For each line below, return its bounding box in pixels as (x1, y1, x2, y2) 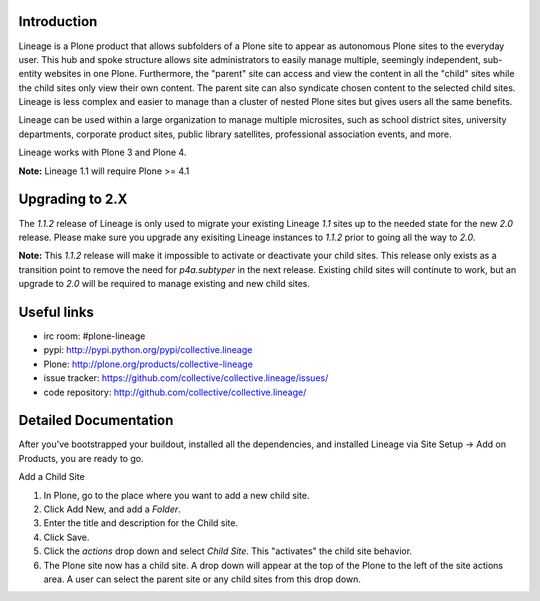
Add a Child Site (18, 471, 85, 483)
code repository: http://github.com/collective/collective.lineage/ (43, 386, 307, 398)
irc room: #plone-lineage (43, 330, 146, 342)
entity (18, 68, 43, 80)
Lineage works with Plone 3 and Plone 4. (18, 146, 187, 159)
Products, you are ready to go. (18, 452, 144, 464)
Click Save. (43, 531, 90, 543)
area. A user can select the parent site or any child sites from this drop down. (43, 573, 362, 585)
